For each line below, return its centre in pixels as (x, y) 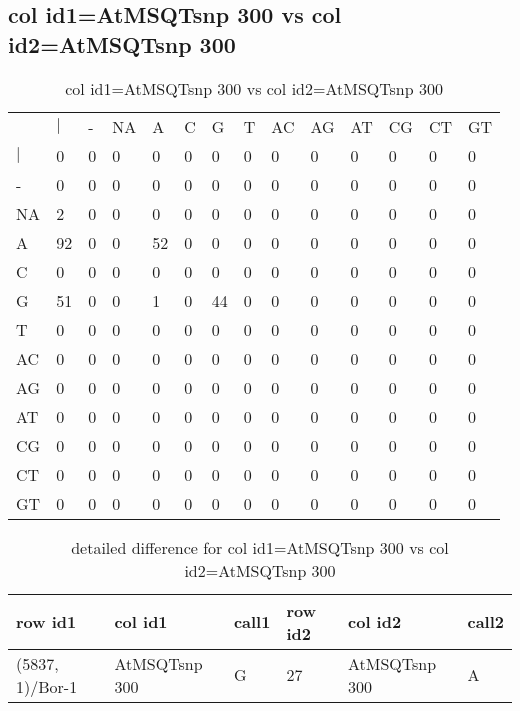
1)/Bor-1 (47, 686)
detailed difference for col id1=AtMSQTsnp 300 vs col (260, 547)
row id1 (46, 622)
